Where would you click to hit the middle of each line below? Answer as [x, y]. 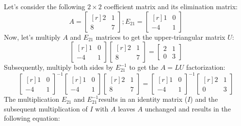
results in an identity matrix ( [143, 99]
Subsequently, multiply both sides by [59, 67]
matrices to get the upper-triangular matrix [161, 37]
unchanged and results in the [188, 108]
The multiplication [32, 99]
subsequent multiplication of [46, 108]
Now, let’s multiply [32, 37]
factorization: [206, 67]
